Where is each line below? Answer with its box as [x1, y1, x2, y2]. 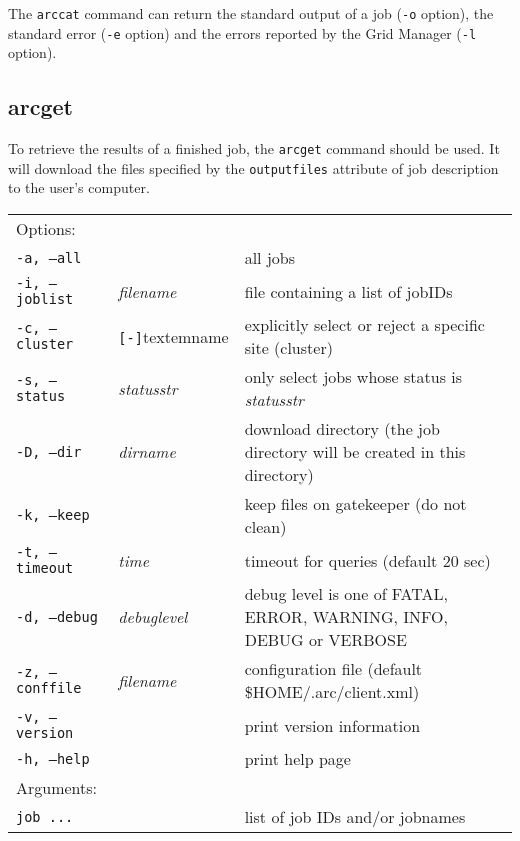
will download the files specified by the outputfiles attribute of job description [8, 157, 499, 178]
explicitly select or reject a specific [244, 313, 485, 337]
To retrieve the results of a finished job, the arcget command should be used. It [8, 138, 500, 159]
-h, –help [16, 750, 90, 767]
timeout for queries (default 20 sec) [244, 548, 491, 572]
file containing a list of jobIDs [244, 279, 453, 303]
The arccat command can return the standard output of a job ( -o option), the [8, 3, 494, 23]
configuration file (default [244, 657, 423, 681]
